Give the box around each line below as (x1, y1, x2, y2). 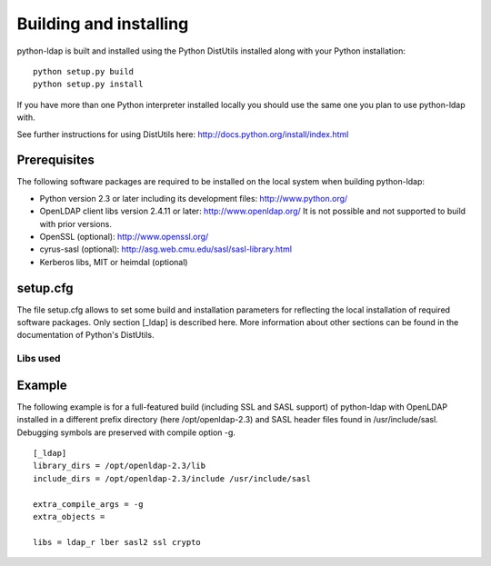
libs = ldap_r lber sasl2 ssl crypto (33, 537, 202, 547)
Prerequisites (16, 153, 95, 168)
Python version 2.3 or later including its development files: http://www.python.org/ (39, 193, 348, 204)
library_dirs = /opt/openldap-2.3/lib (33, 461, 206, 472)
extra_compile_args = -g (33, 499, 144, 509)
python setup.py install (33, 79, 144, 90)
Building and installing (16, 14, 189, 34)
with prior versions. (39, 218, 113, 229)
